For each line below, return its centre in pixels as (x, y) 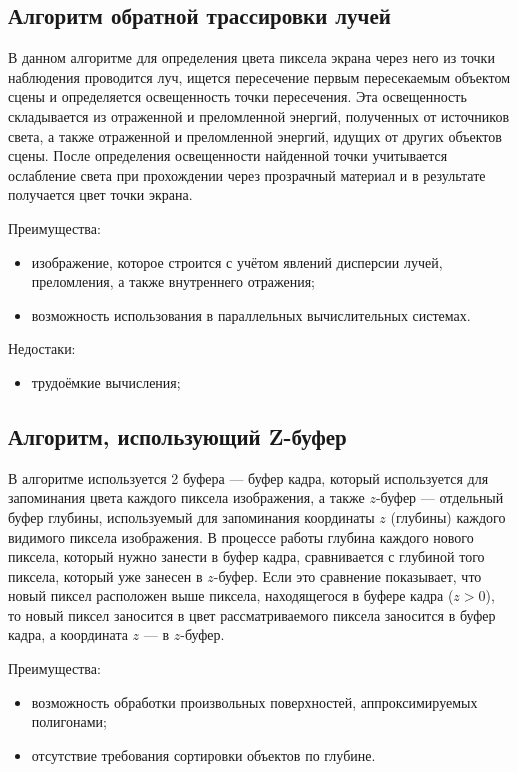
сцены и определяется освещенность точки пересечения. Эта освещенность (237, 96)
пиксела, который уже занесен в (105, 575)
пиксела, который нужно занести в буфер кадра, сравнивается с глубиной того (246, 556)
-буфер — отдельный (439, 497)
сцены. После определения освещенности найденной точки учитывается (228, 155)
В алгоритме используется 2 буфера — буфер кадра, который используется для (248, 477)
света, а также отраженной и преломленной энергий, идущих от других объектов (255, 135)
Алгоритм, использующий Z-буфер (177, 435)
